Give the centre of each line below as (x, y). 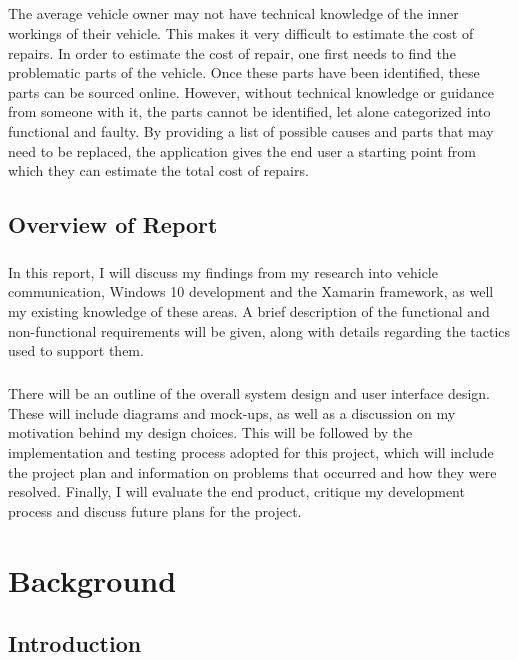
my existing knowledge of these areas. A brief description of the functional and (249, 311)
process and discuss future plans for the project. (155, 510)
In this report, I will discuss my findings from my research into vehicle (223, 271)
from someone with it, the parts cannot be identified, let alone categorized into (249, 111)
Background (92, 579)
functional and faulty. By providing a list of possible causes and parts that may (251, 130)
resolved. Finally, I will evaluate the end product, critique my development (236, 491)
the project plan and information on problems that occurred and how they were (252, 471)
